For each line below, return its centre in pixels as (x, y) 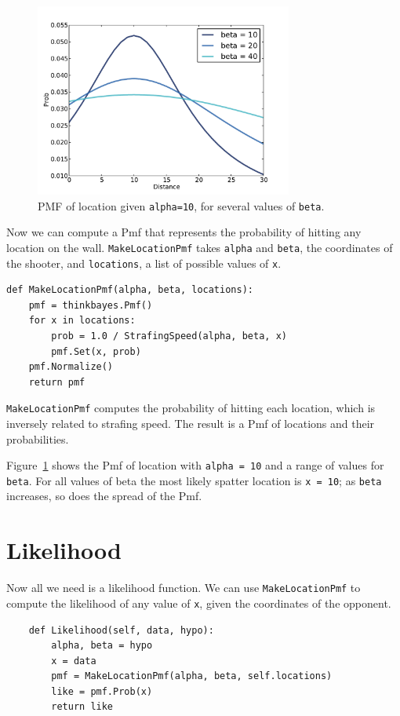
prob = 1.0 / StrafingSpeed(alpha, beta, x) (169, 336)
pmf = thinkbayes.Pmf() (91, 305)
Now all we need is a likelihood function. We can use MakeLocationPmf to (184, 588)
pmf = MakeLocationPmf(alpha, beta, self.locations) (192, 676)
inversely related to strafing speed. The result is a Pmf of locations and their (191, 423)
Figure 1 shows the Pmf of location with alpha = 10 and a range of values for (195, 465)
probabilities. (38, 438)
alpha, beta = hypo (102, 646)
